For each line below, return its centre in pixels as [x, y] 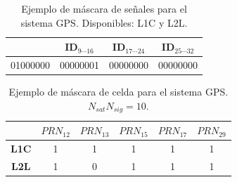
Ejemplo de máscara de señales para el [104, 8]
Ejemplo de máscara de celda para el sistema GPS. [118, 92]
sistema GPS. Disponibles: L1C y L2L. [104, 22]
